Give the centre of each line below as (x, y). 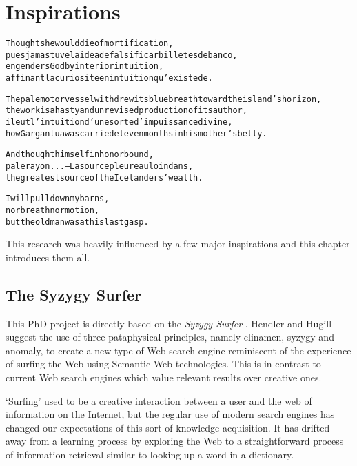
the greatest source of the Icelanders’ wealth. (104, 178)
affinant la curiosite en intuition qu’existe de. (109, 78)
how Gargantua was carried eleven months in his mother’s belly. (136, 133)
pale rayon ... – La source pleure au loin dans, (100, 166)
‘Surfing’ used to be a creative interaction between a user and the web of (159, 400)
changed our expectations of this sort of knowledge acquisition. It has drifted (168, 427)
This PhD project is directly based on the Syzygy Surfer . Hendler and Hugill (169, 323)
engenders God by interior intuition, (85, 67)
